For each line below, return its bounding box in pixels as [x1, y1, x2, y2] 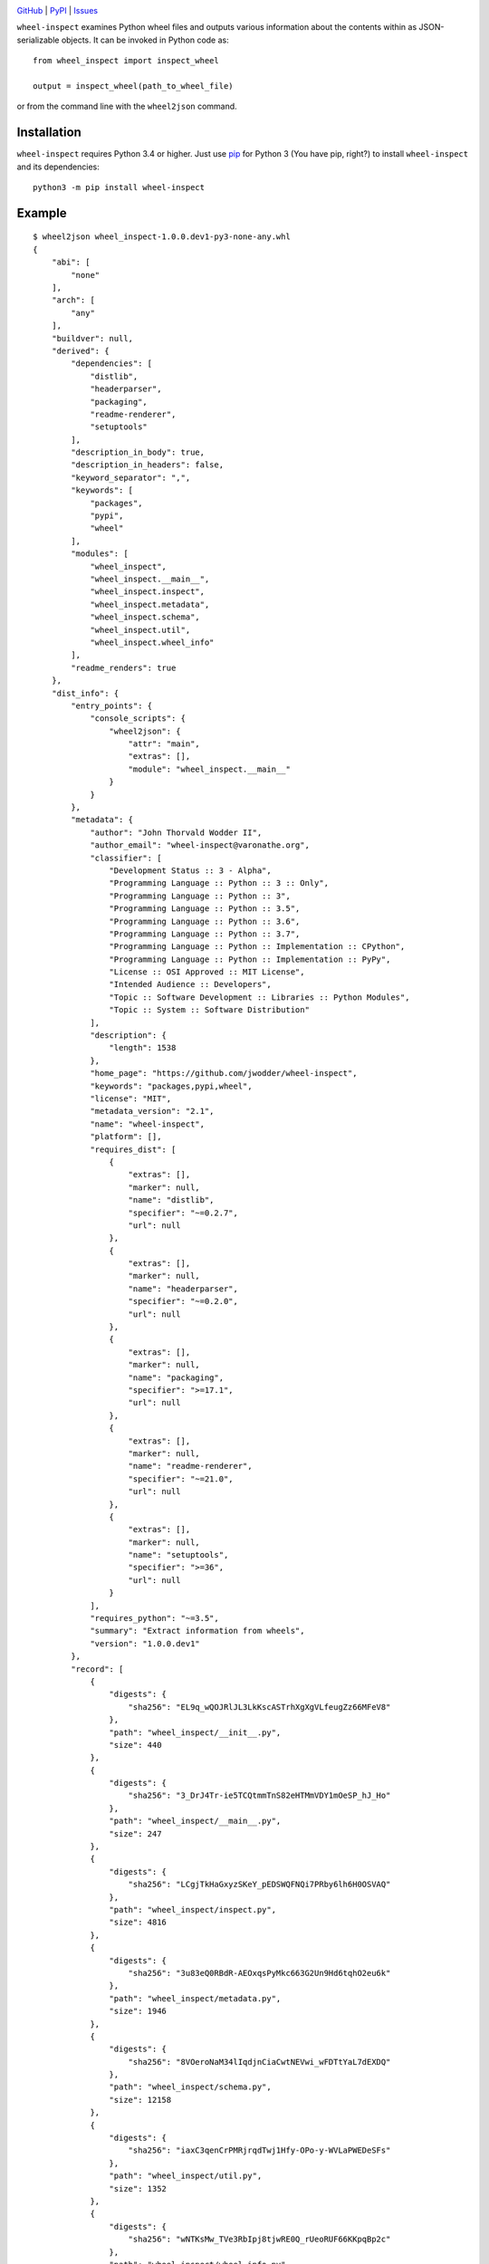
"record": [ [71, 1664, 124, 1674]
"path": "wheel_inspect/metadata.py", [109, 1993, 282, 2003]
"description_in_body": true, [71, 447, 206, 457]
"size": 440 [109, 1740, 162, 1750]
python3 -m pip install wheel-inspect [33, 182, 206, 193]
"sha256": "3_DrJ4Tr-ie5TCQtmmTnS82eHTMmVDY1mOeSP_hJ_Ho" [128, 1790, 391, 1801]
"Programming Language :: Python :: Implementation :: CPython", [109, 942, 406, 952]
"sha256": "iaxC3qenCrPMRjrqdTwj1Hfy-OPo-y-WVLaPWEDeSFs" [128, 2145, 391, 2155]
